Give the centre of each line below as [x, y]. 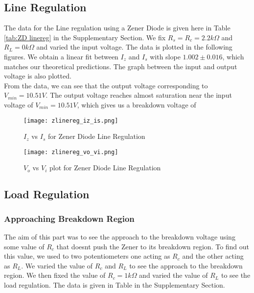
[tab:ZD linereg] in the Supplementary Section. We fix [85, 37]
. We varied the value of [57, 265]
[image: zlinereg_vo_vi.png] [71, 152]
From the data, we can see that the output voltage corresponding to [106, 85]
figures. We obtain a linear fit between [61, 56]
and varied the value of [173, 275]
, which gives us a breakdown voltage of [137, 104]
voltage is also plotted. [38, 76]
